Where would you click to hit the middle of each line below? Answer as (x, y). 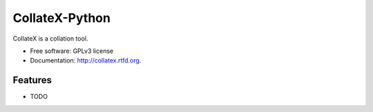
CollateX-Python (61, 18)
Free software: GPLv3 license (72, 51)
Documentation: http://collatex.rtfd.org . (86, 60)
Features (32, 80)
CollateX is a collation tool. (50, 38)
